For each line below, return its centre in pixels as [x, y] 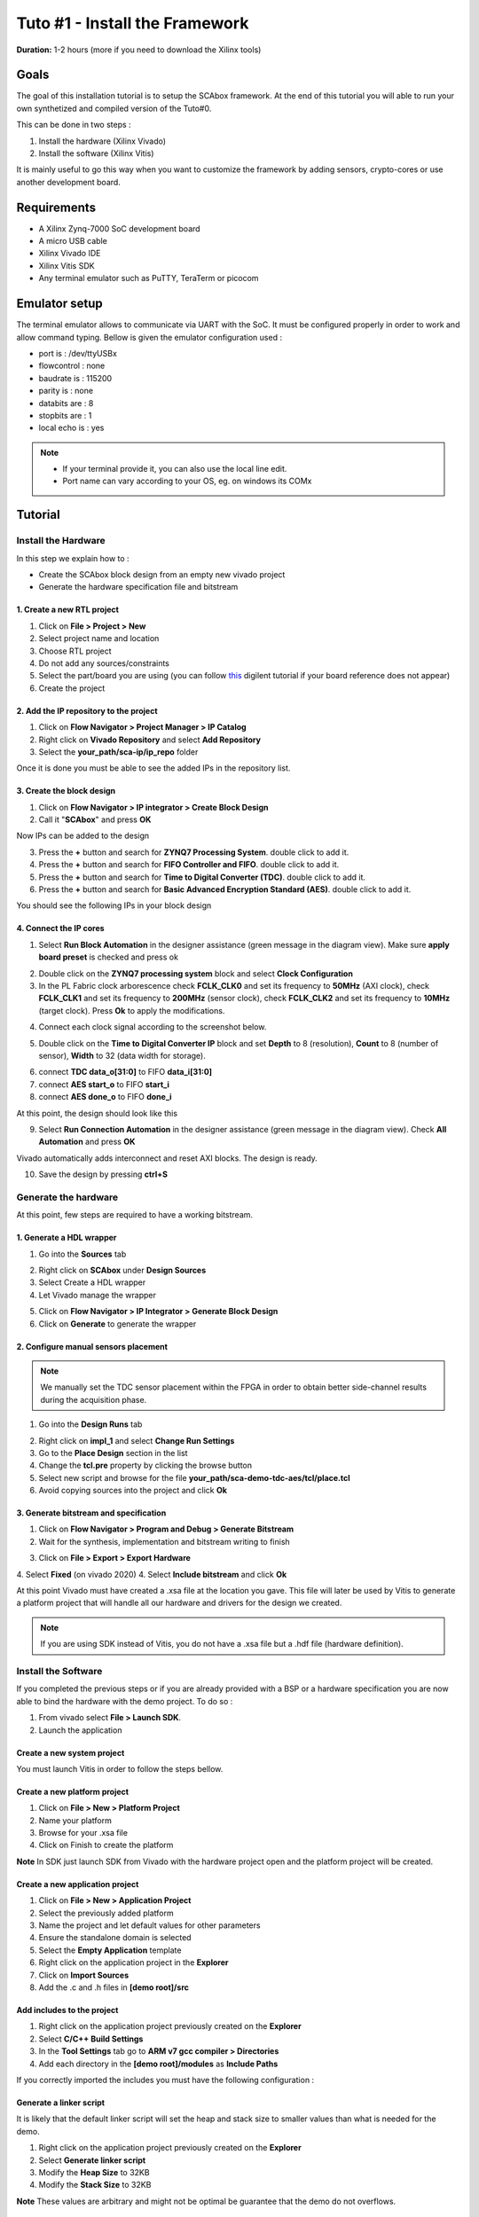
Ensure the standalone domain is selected [115, 1938]
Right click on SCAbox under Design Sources [122, 1270]
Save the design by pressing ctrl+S [103, 1174]
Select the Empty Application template [110, 1950]
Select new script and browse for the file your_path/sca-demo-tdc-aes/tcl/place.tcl [194, 1477]
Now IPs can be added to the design [83, 836]
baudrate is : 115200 [75, 378]
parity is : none [66, 391]
